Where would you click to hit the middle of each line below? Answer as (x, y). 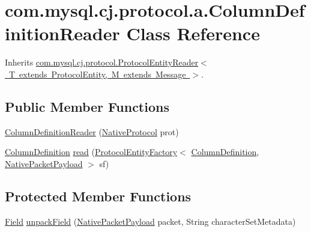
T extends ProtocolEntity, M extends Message (97, 74)
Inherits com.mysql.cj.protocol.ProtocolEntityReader (102, 62)
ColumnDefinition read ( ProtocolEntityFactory (91, 152)
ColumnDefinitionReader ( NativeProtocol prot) (92, 131)
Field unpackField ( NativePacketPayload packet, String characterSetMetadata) (150, 221)
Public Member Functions (87, 106)
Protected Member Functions (98, 196)
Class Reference (193, 33)
